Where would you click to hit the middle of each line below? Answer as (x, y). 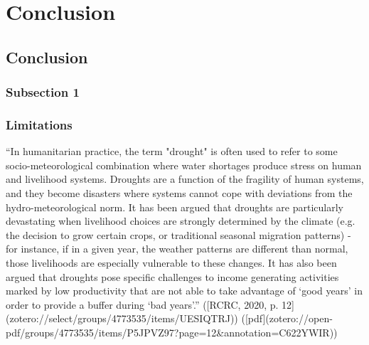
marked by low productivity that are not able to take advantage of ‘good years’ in (184, 291)
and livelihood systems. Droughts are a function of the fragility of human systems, (185, 179)
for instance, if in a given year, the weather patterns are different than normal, (177, 249)
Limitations (39, 124)
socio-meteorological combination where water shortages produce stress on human (184, 165)
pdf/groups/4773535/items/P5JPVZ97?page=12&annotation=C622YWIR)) (172, 332)
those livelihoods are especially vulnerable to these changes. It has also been (171, 262)
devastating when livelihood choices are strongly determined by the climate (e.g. (181, 221)
